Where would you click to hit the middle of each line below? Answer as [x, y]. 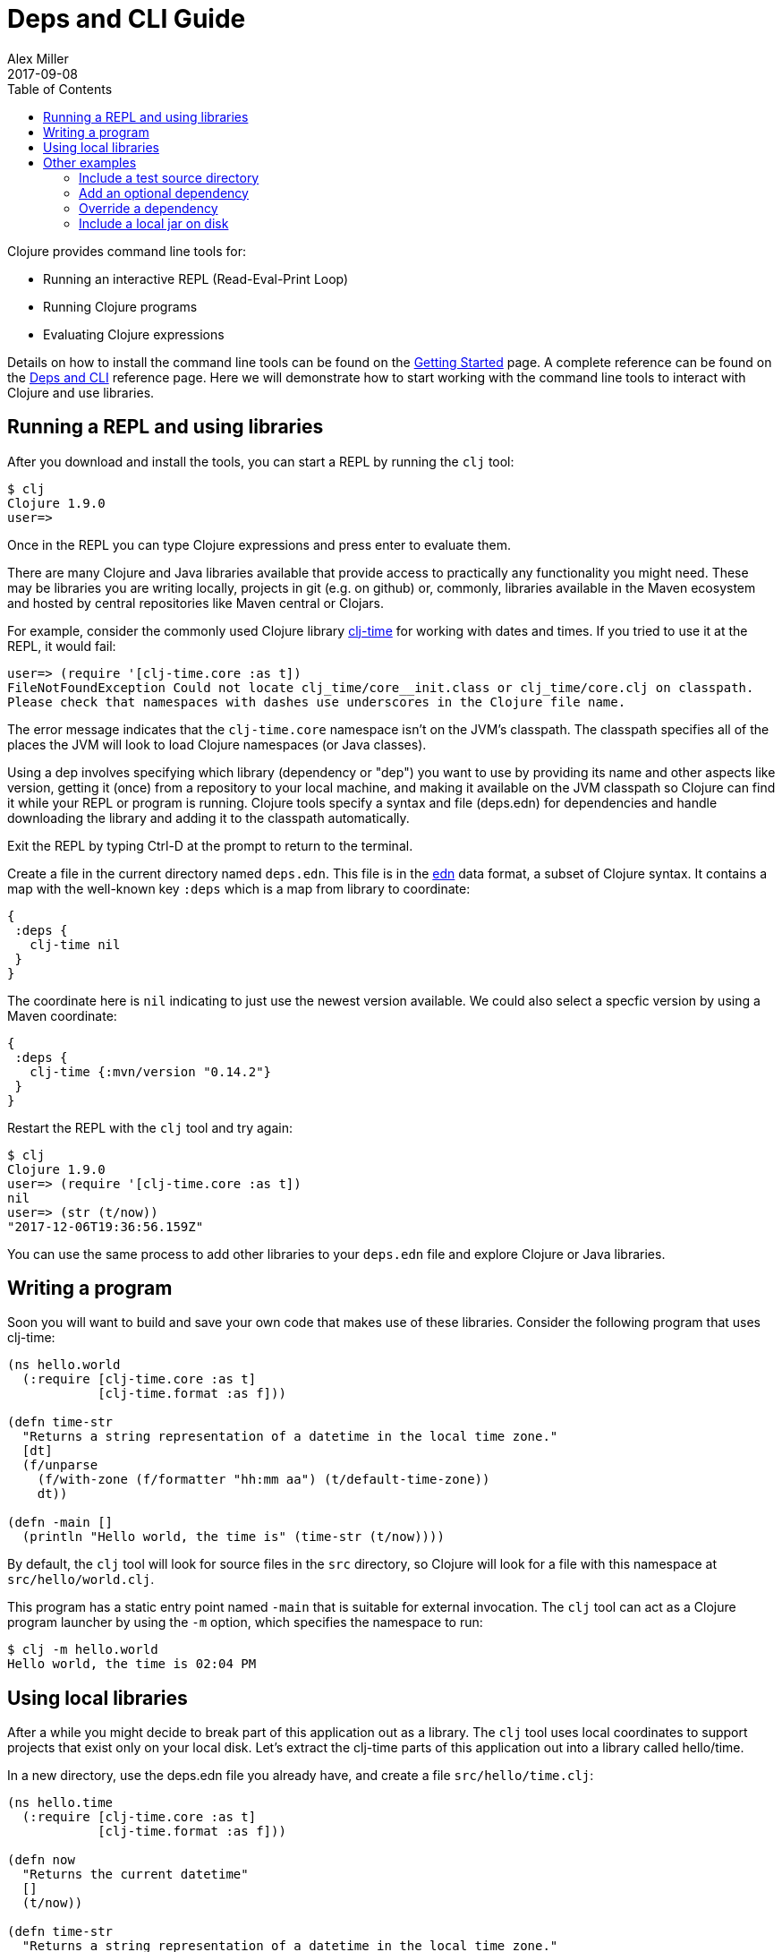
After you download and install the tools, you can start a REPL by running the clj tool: [261, 461]
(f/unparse [60, 1465]
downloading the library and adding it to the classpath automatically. [208, 818]
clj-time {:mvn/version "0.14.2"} [151, 1071]
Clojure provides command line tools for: [127, 251]
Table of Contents [60, 89]
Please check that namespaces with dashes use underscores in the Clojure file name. [317, 702]
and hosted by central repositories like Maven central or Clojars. [196, 603]
